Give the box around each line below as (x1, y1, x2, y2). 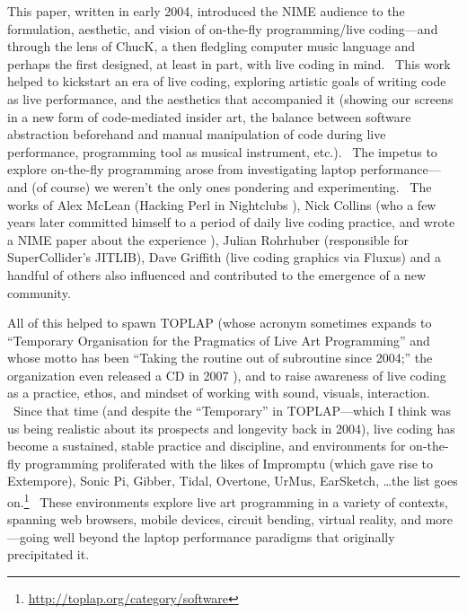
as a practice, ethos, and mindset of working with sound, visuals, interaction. (7, 383, 430, 402)
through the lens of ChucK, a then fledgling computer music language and (7, 37, 416, 56)
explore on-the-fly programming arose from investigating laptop (7, 160, 357, 179)
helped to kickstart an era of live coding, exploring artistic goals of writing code (7, 72, 446, 91)
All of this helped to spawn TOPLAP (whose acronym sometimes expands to (7, 313, 432, 332)
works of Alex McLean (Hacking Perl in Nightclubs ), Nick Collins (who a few (7, 195, 436, 214)
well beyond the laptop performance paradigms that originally (53, 527, 395, 546)
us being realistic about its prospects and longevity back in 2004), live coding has (7, 418, 455, 437)
